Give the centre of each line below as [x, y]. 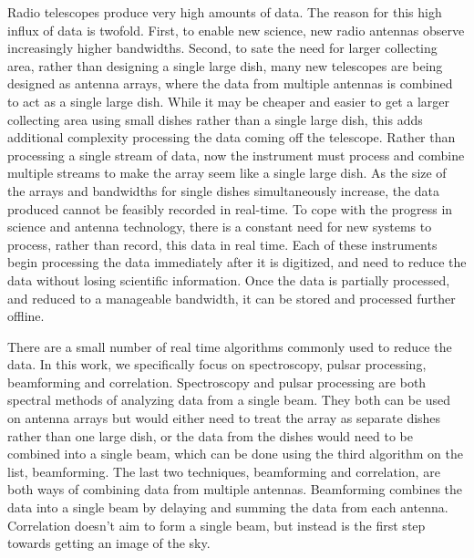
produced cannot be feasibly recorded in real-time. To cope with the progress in [230, 208]
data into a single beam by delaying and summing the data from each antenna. [228, 507]
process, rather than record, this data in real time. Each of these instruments [222, 244]
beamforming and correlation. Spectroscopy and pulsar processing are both [217, 382]
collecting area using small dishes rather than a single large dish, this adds [215, 119]
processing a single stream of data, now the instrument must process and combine [236, 155]
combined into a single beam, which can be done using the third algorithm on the [235, 454]
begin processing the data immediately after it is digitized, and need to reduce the [237, 262]
